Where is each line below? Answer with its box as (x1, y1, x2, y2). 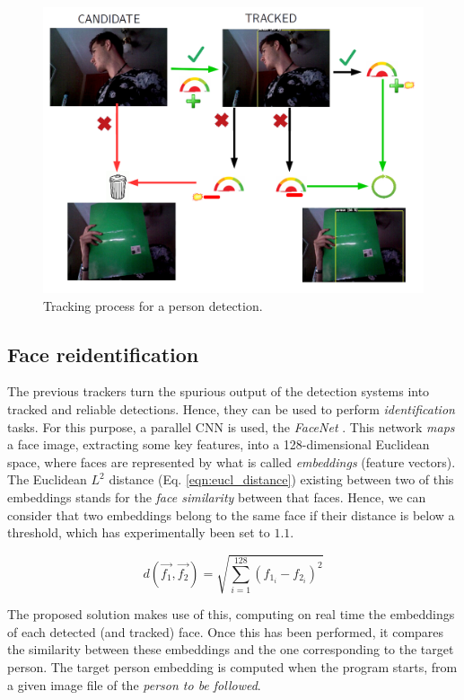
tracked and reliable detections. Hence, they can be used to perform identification (7, 399, 455, 418)
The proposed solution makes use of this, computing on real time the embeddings (7, 605, 455, 624)
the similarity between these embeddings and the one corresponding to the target (7, 640, 454, 659)
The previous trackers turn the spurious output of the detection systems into (7, 382, 430, 401)
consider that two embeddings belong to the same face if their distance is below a (7, 505, 455, 524)
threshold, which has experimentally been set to (7, 523, 270, 542)
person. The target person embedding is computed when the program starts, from (7, 658, 458, 677)
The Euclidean (7, 470, 87, 489)
